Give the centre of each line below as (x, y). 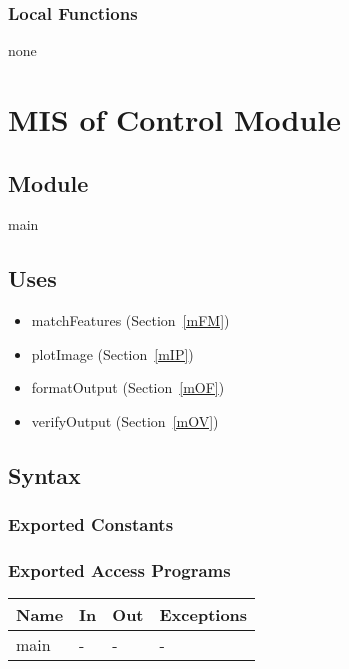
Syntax (44, 474)
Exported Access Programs (119, 570)
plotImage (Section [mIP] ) (112, 353)
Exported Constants (91, 524)
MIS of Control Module (175, 119)
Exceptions (203, 615)
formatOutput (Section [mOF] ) (128, 387)
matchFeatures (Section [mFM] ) (130, 320)
